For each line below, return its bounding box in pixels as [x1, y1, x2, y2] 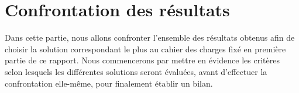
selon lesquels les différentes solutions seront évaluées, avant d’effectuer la [5, 65, 267, 77]
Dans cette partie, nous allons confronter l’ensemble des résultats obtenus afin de [5, 31, 295, 44]
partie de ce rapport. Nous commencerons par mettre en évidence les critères [5, 54, 280, 66]
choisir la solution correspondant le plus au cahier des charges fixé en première [5, 42, 286, 55]
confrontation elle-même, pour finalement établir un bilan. [5, 77, 213, 89]
